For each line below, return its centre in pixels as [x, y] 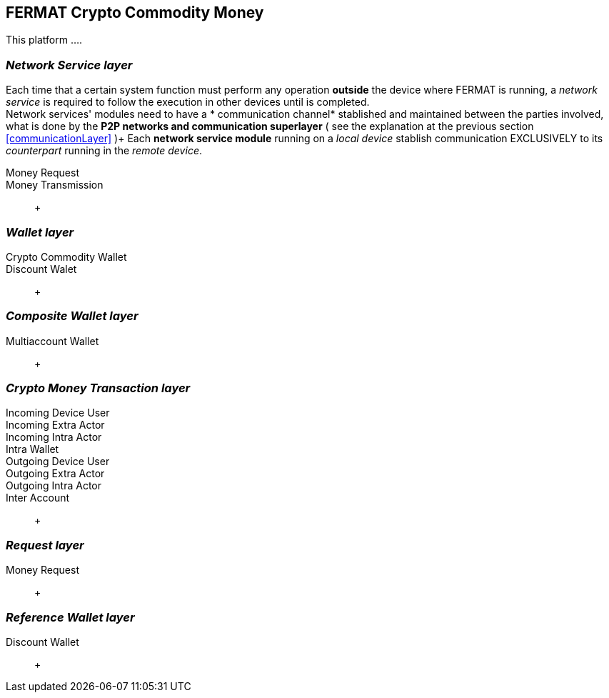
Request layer [45, 545]
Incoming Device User [58, 413]
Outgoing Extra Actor [55, 474]
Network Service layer [69, 65]
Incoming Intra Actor [54, 437]
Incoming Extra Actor [55, 425]
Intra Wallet [32, 449]
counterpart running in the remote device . [104, 151]
